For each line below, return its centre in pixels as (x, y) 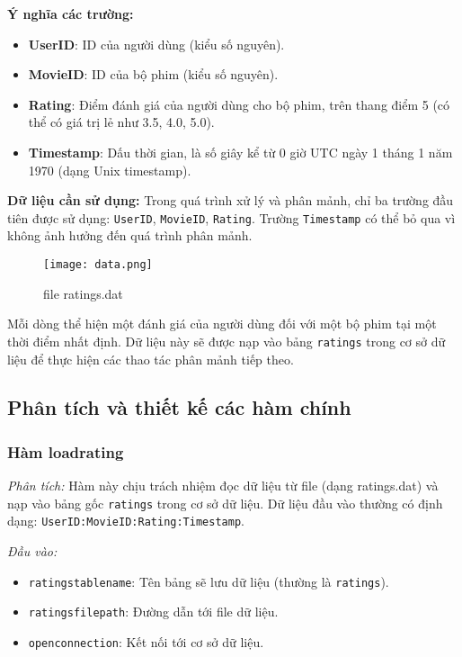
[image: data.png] (98, 265)
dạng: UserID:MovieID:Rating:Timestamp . (126, 521)
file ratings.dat (83, 293)
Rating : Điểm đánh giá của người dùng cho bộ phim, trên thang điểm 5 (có (239, 104)
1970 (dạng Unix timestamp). (110, 170)
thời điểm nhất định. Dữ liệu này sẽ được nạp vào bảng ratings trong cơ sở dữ (227, 341)
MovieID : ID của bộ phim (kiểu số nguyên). (153, 74)
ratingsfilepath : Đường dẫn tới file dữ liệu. (153, 612)
